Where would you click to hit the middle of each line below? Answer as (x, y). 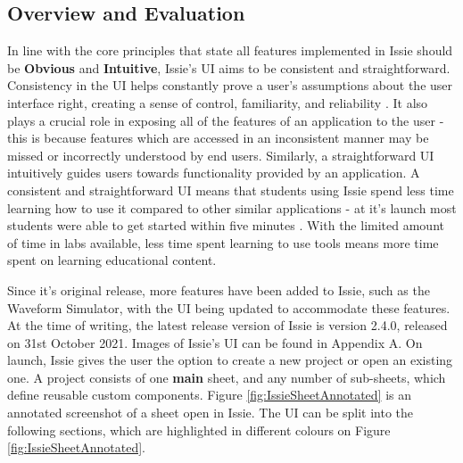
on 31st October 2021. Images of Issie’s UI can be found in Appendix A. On (215, 342)
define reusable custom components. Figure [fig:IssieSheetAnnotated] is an (210, 395)
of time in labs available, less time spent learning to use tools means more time (223, 242)
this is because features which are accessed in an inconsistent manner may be (218, 138)
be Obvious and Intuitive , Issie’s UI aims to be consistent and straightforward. (229, 67)
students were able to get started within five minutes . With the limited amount (226, 225)
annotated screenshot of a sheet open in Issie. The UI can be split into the (211, 413)
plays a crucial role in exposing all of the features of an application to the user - (226, 120)
